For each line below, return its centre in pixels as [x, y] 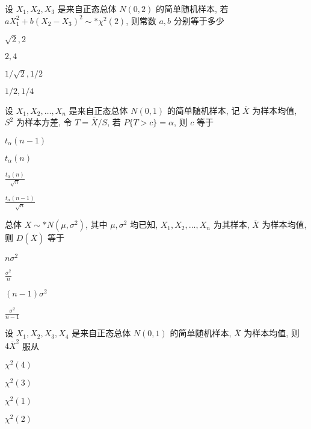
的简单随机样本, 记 [203, 110]
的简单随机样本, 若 [192, 8]
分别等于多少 [199, 20]
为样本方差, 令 [44, 122]
